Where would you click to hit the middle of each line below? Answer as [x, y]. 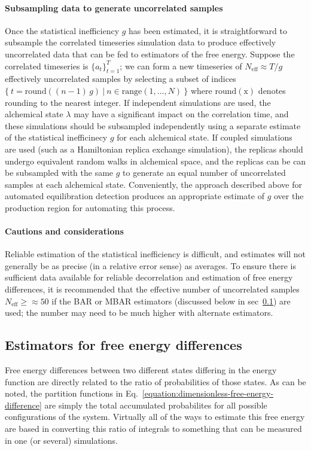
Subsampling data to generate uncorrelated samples [114, 7]
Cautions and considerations [64, 231]
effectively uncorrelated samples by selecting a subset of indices [121, 79]
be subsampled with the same [59, 173]
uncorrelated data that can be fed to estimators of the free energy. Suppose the [150, 54]
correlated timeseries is [47, 65]
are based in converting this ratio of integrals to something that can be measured [153, 429]
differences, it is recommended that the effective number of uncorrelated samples [152, 289]
